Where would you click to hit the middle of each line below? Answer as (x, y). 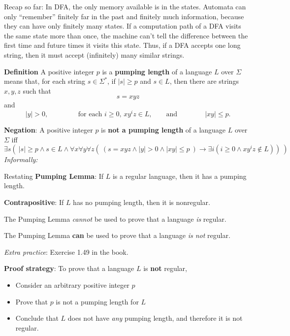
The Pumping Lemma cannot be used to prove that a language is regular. (115, 218)
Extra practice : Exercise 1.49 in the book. (66, 252)
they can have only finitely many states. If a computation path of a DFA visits (123, 26)
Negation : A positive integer (48, 130)
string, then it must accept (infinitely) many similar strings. (94, 54)
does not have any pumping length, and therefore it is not (155, 318)
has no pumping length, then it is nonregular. (142, 202)
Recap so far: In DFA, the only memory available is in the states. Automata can (125, 6)
